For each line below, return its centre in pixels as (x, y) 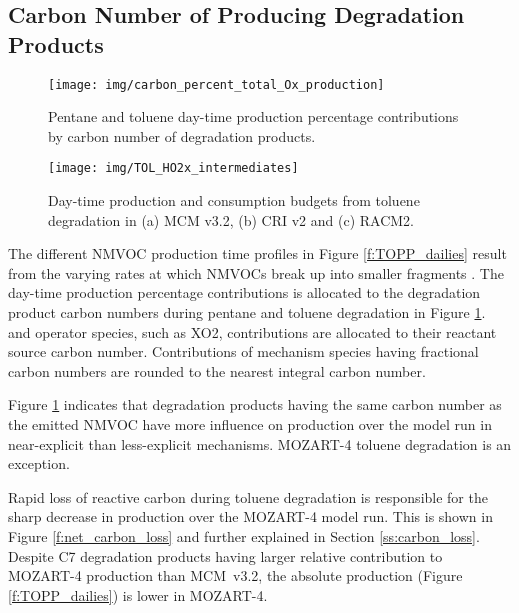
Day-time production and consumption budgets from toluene (234, 200)
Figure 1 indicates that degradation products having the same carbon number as (255, 404)
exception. (39, 463)
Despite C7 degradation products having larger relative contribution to (225, 555)
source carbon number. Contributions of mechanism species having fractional (243, 351)
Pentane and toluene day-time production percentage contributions (253, 116)
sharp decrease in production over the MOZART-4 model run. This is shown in (250, 516)
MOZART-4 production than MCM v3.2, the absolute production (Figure (235, 575)
